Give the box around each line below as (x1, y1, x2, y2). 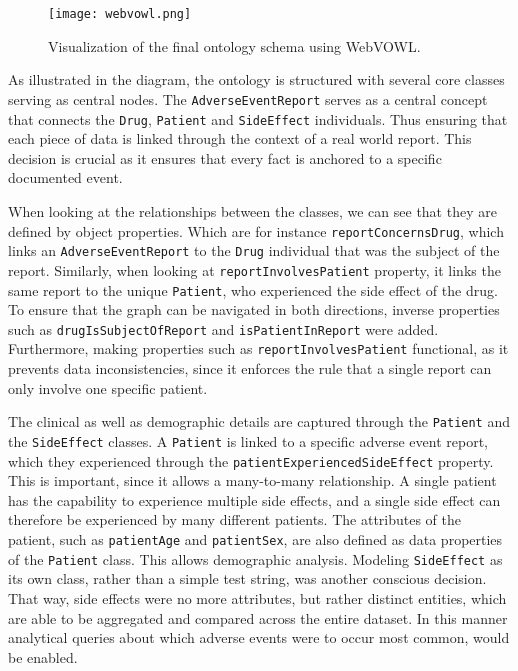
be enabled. (8, 646, 78, 667)
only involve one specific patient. (8, 377, 208, 398)
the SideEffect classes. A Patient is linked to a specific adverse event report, (8, 430, 489, 451)
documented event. (8, 167, 123, 188)
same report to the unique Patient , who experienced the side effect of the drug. (8, 279, 498, 300)
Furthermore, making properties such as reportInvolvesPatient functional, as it (8, 338, 509, 359)
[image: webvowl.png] (48, 7, 192, 21)
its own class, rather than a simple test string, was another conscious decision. (8, 568, 487, 589)
